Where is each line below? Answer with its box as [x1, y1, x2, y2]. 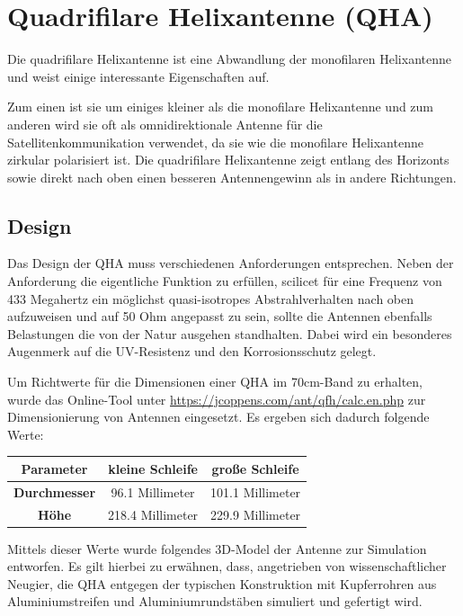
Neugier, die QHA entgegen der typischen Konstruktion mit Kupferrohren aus [7, 574, 437, 593]
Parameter [21, 459, 88, 478]
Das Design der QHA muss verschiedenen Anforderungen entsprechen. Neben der [7, 254, 454, 272]
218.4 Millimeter [108, 504, 199, 523]
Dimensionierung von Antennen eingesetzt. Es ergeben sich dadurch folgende [7, 407, 430, 426]
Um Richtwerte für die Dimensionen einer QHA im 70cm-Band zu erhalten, [7, 372, 423, 391]
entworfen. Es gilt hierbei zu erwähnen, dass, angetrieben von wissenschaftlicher [7, 557, 447, 576]
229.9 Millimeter [210, 504, 301, 523]
